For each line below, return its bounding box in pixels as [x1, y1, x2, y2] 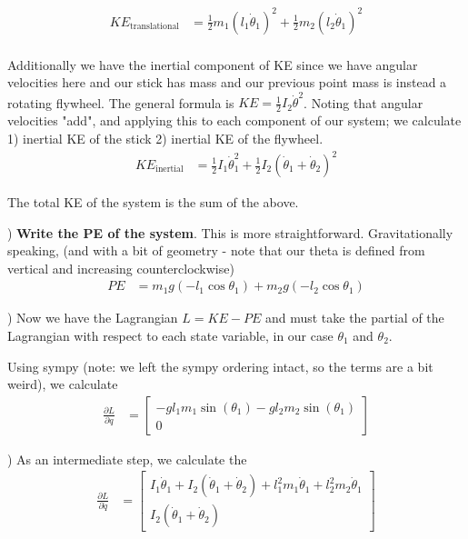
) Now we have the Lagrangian [7, 308, 178, 327]
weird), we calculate [7, 374, 118, 394]
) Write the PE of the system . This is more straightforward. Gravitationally [7, 223, 453, 242]
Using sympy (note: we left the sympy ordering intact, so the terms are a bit [7, 356, 433, 375]
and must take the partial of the [264, 308, 444, 327]
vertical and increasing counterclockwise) [7, 258, 234, 277]
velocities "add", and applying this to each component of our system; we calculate [7, 111, 462, 130]
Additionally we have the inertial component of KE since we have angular [7, 55, 418, 74]
